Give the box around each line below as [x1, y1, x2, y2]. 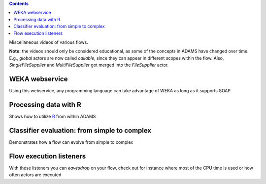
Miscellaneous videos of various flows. [9, 39, 88, 45]
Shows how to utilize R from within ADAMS [9, 113, 96, 119]
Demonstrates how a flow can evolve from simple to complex [9, 139, 133, 145]
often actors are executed [9, 172, 62, 178]
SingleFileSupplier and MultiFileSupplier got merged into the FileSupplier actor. [9, 62, 169, 68]
